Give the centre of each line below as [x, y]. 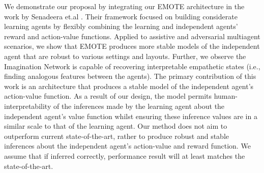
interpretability [28, 106]
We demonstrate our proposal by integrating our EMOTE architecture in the [124, 6]
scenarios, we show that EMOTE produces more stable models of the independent [132, 46]
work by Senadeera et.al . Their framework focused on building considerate [121, 16]
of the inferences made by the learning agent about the [139, 106]
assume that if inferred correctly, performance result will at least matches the [125, 155]
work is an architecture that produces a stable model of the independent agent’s [129, 86]
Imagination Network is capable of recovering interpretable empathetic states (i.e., [132, 66]
